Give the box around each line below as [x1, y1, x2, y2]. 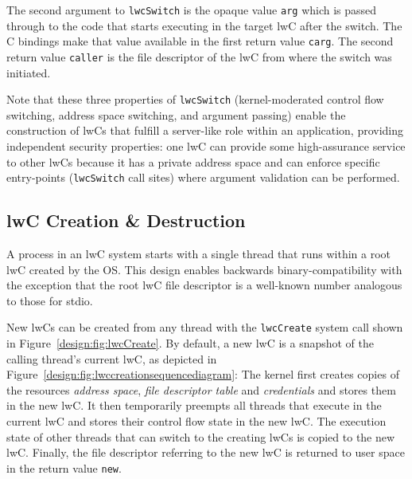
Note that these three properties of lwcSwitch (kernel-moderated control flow [6, 91, 384, 108]
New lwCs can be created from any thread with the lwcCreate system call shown [6, 319, 403, 336]
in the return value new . [6, 459, 122, 476]
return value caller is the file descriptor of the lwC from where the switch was [6, 48, 392, 65]
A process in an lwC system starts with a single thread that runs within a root [6, 245, 391, 262]
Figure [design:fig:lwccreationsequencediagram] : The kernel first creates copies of [6, 366, 399, 383]
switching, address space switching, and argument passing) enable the [6, 106, 346, 123]
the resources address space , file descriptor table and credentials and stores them [6, 381, 396, 398]
